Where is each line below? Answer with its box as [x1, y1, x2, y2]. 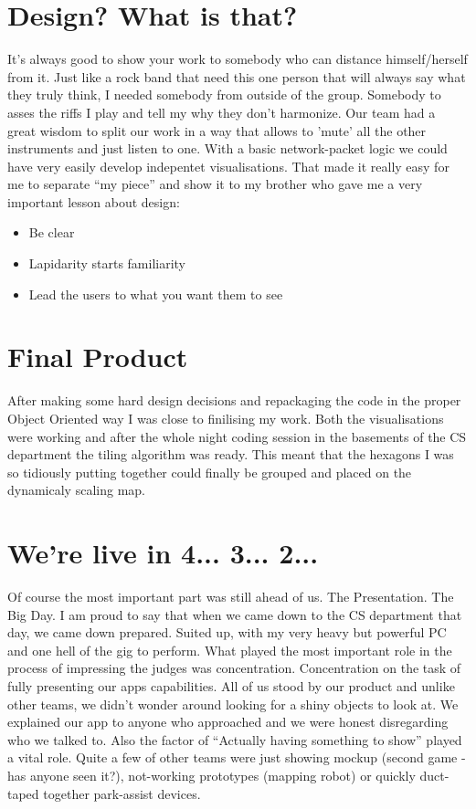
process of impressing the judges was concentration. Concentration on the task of [7, 658, 461, 678]
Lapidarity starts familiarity [28, 254, 186, 273]
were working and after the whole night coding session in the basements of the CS [7, 426, 467, 446]
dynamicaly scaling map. [7, 480, 145, 499]
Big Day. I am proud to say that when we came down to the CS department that [7, 604, 462, 624]
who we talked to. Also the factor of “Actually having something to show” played [7, 730, 462, 749]
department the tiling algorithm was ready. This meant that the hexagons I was [7, 445, 454, 464]
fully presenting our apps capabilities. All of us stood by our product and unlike [7, 677, 455, 696]
